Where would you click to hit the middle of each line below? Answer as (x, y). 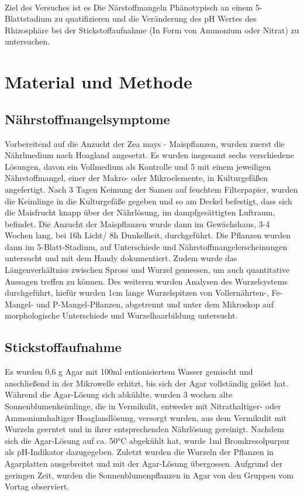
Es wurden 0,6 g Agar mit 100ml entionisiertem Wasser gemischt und (129, 372)
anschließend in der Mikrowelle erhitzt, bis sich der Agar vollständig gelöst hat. (146, 383)
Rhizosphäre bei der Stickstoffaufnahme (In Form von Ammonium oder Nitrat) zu (152, 30)
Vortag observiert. (37, 486)
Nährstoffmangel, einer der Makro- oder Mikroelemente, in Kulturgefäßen (136, 178)
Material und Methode (99, 82)
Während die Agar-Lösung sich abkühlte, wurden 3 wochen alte (119, 394)
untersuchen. (27, 41)
